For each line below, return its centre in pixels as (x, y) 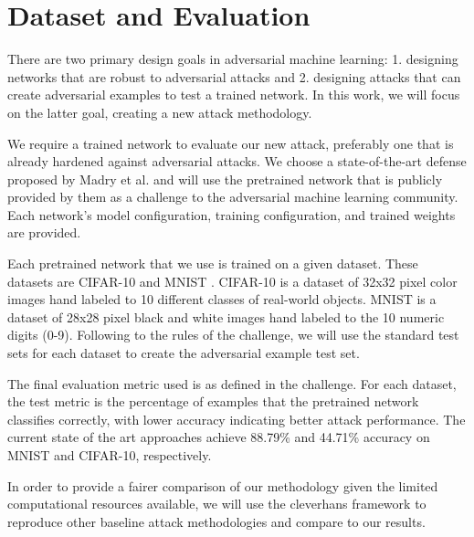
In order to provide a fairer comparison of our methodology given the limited (223, 485)
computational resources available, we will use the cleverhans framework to (217, 504)
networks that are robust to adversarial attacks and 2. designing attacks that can (234, 76)
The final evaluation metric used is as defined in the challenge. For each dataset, (232, 383)
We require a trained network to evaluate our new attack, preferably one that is (231, 143)
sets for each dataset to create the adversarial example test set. (184, 353)
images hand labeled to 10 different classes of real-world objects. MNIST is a (222, 299)
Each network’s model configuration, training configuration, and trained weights (232, 214)
